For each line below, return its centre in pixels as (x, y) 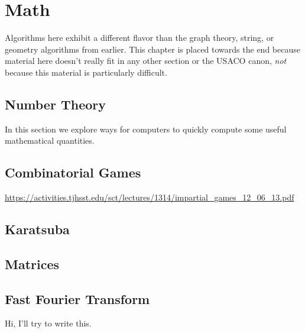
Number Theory (55, 104)
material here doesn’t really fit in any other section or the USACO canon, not (146, 61)
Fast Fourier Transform (77, 298)
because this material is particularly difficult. (86, 72)
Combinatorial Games (73, 172)
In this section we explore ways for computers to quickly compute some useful (146, 129)
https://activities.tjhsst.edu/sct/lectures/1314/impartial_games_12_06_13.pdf (150, 197)
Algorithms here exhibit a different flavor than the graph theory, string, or (139, 38)
